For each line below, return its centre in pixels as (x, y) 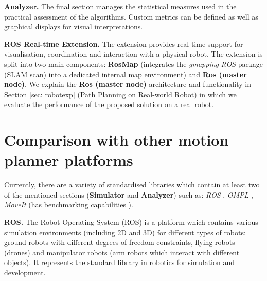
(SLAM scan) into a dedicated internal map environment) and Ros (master (126, 74)
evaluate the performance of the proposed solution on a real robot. (109, 104)
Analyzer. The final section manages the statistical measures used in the (120, 6)
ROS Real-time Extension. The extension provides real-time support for (124, 43)
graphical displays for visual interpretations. (74, 27)
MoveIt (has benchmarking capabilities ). (69, 205)
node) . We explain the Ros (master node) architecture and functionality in (128, 84)
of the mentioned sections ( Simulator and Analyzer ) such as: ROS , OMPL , (129, 194)
